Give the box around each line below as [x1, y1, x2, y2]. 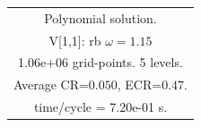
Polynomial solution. [44, 8, 157, 27]
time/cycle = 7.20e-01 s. [33, 97, 168, 116]
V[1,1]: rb [48, 30, 101, 49]
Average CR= [13, 75, 89, 94]
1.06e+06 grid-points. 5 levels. [18, 53, 183, 72]
